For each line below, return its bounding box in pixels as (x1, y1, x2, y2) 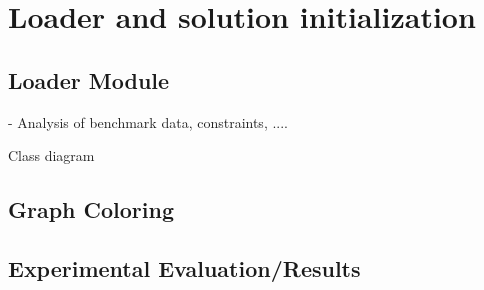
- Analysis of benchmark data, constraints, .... (8, 111, 289, 132)
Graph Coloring (8, 194, 175, 225)
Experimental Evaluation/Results (8, 252, 361, 283)
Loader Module (8, 64, 170, 95)
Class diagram (8, 145, 95, 166)
